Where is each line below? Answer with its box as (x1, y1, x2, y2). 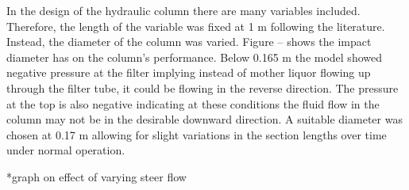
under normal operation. (6, 142, 125, 158)
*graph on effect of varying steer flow (6, 168, 187, 184)
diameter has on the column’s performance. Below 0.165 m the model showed (6, 48, 382, 65)
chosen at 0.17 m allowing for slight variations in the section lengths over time (6, 126, 387, 142)
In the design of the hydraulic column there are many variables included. (6, 2, 361, 18)
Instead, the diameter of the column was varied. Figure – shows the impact (6, 33, 372, 50)
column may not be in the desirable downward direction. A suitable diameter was (6, 111, 403, 127)
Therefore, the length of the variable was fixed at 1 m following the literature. (6, 17, 385, 34)
